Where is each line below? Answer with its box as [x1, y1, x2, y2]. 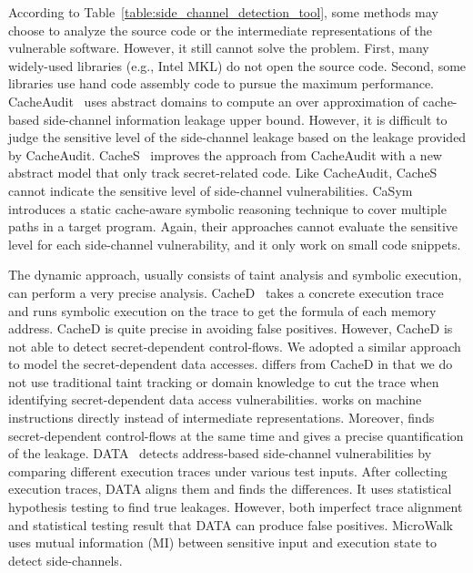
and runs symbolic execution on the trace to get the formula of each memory [8, 301, 437, 320]
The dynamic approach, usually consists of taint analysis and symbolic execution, [8, 265, 462, 284]
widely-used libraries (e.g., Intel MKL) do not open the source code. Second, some [8, 56, 467, 75]
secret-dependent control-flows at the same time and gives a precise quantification [8, 425, 464, 445]
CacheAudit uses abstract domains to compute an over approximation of [8, 91, 419, 110]
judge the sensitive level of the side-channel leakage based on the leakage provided [8, 128, 467, 147]
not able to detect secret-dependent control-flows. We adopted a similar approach [8, 336, 461, 355]
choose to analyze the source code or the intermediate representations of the [8, 20, 432, 39]
